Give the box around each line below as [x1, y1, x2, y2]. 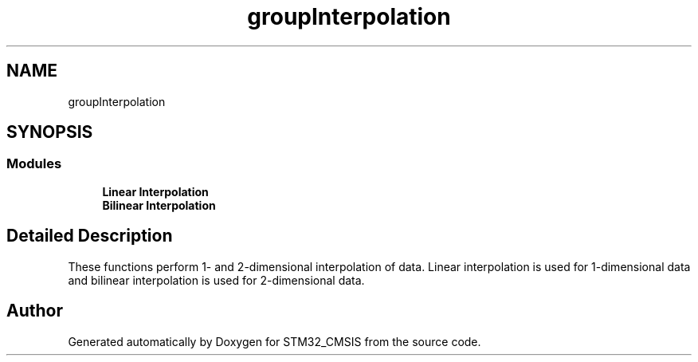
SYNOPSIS [6, 122, 93, 143]
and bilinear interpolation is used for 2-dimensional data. [68, 273, 365, 287]
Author [6, 301, 63, 321]
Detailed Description [6, 226, 173, 246]
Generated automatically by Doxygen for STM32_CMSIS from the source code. [68, 334, 481, 348]
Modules [6, 155, 62, 172]
